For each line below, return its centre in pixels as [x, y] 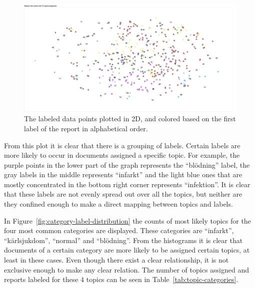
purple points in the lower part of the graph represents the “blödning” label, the [127, 164]
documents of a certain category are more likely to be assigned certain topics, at [127, 250]
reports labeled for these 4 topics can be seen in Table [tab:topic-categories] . [121, 279]
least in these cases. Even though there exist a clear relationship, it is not [116, 260]
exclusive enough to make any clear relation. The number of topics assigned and [127, 269]
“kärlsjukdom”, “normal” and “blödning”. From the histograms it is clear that [123, 240]
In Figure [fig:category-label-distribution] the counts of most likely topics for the [127, 220]
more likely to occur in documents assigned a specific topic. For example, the [122, 155]
